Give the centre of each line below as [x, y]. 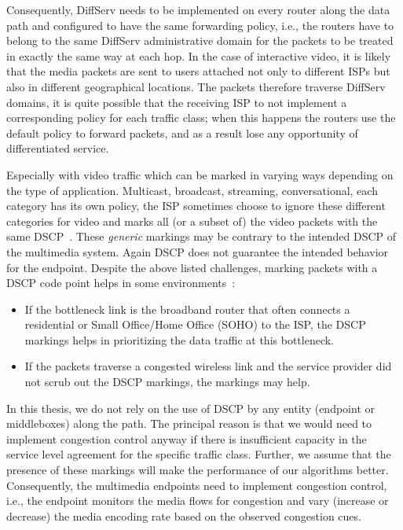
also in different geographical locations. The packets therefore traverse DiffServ [196, 86]
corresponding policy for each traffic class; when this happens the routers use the [201, 118]
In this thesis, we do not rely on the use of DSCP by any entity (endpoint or [191, 408]
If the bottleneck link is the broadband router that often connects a [187, 309]
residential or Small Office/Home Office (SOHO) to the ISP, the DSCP [195, 324]
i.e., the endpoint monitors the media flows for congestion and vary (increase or [198, 501]
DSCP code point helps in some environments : [121, 283]
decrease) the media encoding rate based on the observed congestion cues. [184, 515]
